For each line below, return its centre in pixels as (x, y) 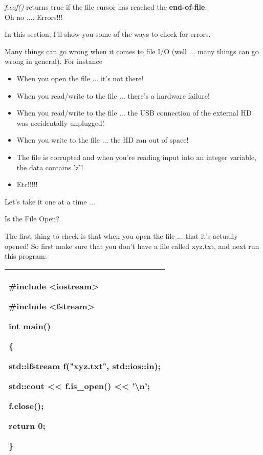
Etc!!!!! (27, 184)
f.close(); (26, 405)
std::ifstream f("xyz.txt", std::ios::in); (85, 366)
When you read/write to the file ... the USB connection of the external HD (134, 113)
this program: (26, 256)
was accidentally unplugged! (60, 122)
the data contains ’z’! (50, 167)
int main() (30, 326)
